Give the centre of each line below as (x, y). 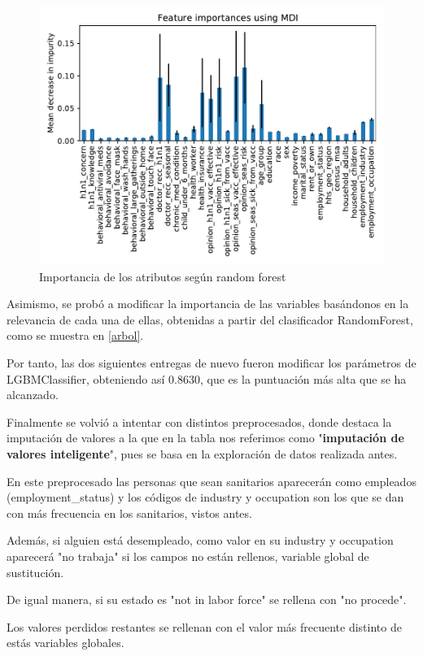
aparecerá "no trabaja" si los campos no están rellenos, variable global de (188, 556)
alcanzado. (33, 395)
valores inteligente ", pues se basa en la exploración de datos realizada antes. (202, 453)
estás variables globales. (65, 643)
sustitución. (35, 572)
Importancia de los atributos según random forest (163, 276)
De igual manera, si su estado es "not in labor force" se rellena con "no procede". (207, 600)
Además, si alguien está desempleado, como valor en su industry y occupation (200, 540)
